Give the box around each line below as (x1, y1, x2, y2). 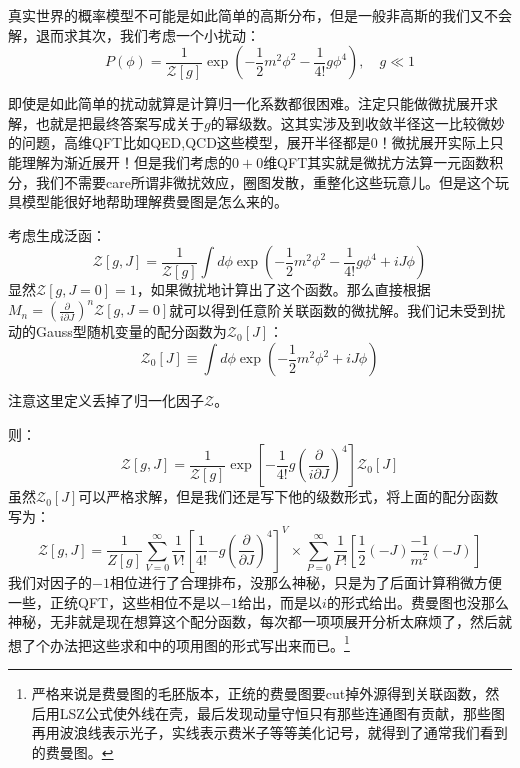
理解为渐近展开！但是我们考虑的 (21, 151, 232, 172)
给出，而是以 (238, 591, 323, 612)
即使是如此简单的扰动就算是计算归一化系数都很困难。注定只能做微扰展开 (8, 93, 484, 114)
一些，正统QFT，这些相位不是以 (8, 591, 221, 612)
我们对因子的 (8, 571, 92, 592)
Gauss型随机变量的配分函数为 (35, 321, 227, 342)
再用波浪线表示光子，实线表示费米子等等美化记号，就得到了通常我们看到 (31, 722, 508, 743)
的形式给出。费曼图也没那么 (326, 591, 509, 612)
